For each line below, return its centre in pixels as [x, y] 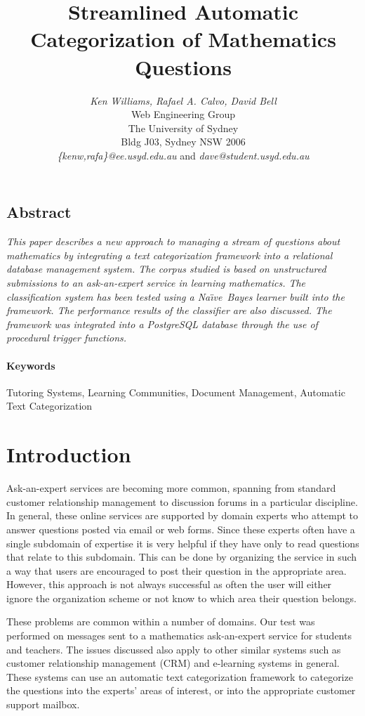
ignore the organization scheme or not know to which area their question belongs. [181, 598]
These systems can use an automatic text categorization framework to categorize [180, 676]
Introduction [69, 454]
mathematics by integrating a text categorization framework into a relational [170, 255]
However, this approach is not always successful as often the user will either [169, 584]
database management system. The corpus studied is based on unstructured [166, 269]
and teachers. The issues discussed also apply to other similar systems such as [174, 649]
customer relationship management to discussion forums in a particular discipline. [182, 501]
